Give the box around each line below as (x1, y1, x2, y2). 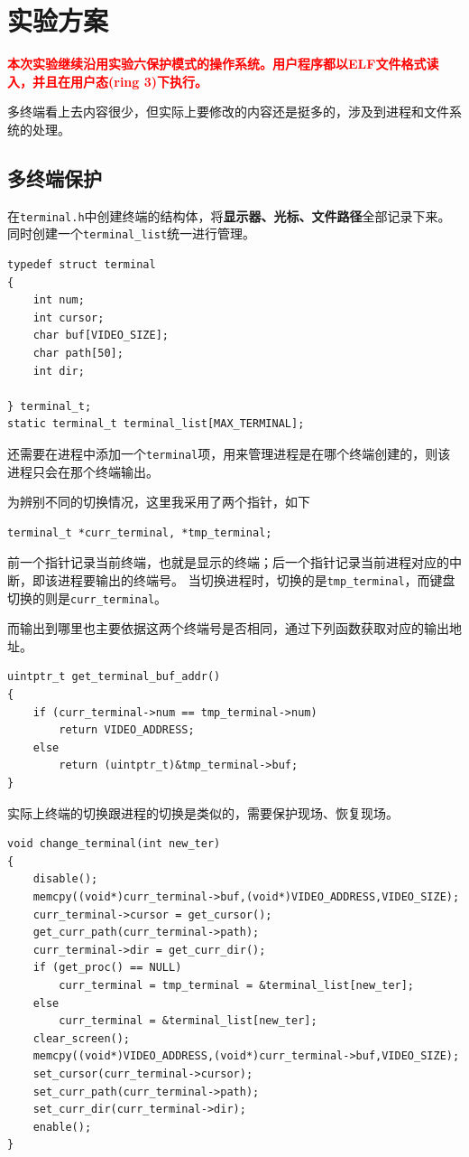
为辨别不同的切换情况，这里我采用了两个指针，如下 (7, 492, 310, 511)
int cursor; (32, 311, 105, 324)
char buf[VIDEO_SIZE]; (32, 329, 169, 342)
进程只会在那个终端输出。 (7, 462, 159, 481)
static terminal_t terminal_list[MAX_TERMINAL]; (7, 417, 305, 431)
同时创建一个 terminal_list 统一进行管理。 (7, 224, 256, 243)
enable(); (32, 1120, 92, 1134)
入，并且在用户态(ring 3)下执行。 (7, 71, 208, 90)
